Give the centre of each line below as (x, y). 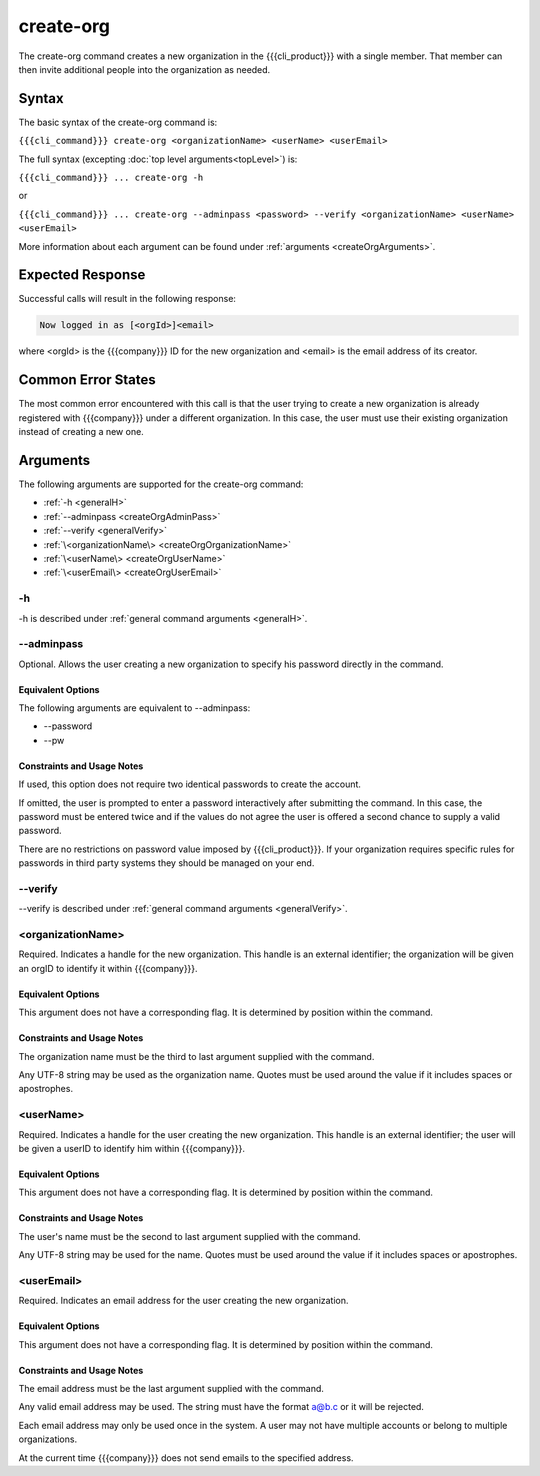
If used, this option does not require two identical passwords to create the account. (190, 784)
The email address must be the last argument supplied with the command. (171, 1389)
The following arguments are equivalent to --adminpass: (134, 708)
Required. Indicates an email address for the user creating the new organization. (183, 1301)
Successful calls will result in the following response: (127, 299)
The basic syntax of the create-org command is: (118, 122)
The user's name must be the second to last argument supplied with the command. (189, 1236)
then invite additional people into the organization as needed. (144, 69)
